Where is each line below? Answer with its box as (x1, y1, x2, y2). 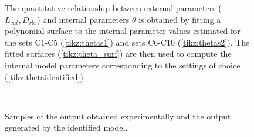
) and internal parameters (37, 13, 130, 25)
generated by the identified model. (5, 121, 128, 133)
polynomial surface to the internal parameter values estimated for (5, 25, 241, 37)
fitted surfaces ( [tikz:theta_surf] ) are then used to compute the (5, 47, 232, 60)
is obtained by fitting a (138, 13, 221, 25)
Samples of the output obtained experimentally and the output (5, 109, 231, 122)
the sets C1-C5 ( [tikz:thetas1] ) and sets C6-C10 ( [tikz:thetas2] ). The (5, 36, 250, 48)
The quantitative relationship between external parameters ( (5, 2, 222, 13)
